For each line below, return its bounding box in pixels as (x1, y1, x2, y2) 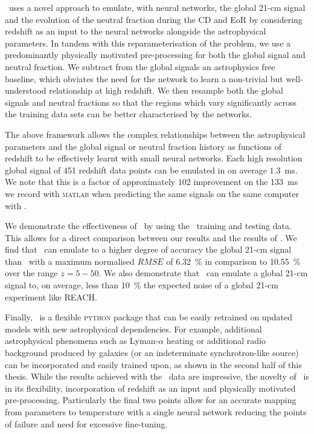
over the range (5, 267, 58, 279)
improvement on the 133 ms (193, 175, 298, 188)
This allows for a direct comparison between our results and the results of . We (5, 231, 297, 244)
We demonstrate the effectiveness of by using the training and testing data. (5, 219, 292, 232)
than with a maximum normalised (5, 254, 135, 267)
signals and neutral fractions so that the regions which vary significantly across (5, 96, 297, 108)
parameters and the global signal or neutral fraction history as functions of (5, 140, 281, 152)
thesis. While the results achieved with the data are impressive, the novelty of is (5, 370, 309, 383)
